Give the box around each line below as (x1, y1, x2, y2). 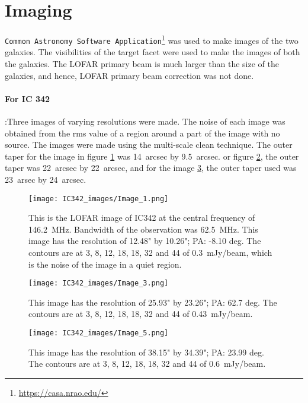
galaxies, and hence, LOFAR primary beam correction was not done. (5, 69, 254, 81)
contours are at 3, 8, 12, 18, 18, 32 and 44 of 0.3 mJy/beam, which (28, 246, 272, 259)
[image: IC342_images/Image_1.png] (28, 194, 169, 203)
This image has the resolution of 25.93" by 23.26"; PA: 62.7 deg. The (28, 296, 277, 308)
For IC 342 (5, 92, 50, 104)
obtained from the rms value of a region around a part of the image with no (5, 126, 280, 139)
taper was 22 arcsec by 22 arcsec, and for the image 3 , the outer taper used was (5, 161, 297, 174)
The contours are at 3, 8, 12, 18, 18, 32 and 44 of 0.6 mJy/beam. (28, 357, 266, 370)
